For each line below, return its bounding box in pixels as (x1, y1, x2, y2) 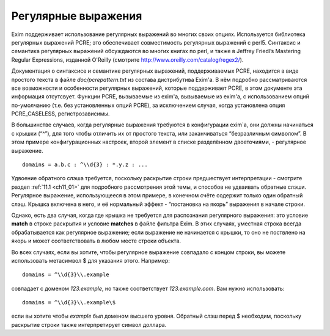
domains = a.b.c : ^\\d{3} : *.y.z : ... (22, 161, 148, 168)
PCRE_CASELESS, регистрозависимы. (11, 110, 110, 117)
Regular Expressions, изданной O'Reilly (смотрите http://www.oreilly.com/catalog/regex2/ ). (11, 56, 244, 64)
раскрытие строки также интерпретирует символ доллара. (11, 321, 167, 328)
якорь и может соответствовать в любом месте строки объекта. (11, 237, 182, 244)
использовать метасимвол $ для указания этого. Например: (11, 257, 170, 264)
